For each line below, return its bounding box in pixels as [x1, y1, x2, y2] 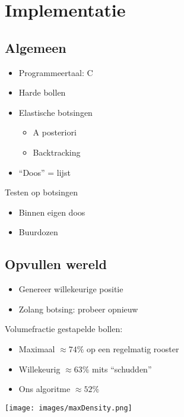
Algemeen [5, 38, 66, 56]
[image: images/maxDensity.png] [5, 403, 132, 412]
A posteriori [33, 126, 77, 138]
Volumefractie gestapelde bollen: [5, 323, 123, 335]
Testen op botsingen [5, 186, 78, 198]
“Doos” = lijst [18, 166, 71, 178]
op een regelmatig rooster [87, 342, 179, 355]
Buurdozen [18, 226, 58, 238]
